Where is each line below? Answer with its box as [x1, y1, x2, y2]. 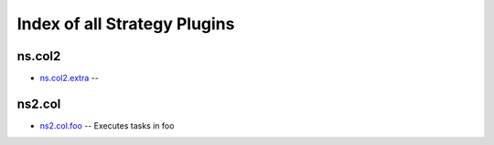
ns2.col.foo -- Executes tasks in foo [39, 119, 175, 131]
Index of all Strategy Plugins [16, 14, 235, 34]
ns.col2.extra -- [39, 73, 100, 84]
